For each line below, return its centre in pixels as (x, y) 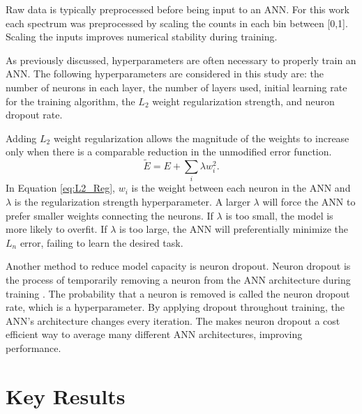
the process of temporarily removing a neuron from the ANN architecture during (178, 280)
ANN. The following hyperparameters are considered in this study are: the (165, 74)
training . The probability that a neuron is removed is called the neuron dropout (178, 293)
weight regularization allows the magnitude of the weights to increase (201, 138)
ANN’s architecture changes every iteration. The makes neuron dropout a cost (173, 320)
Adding (21, 138)
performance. (33, 348)
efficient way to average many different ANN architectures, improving (154, 334)
